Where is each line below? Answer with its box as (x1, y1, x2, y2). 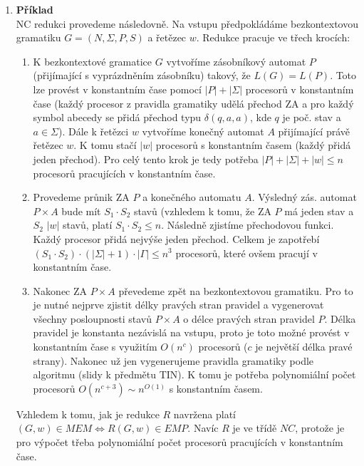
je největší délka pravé (255, 339, 353, 354)
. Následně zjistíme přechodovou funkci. (161, 217, 334, 232)
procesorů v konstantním (245, 81, 354, 96)
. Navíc (187, 420, 219, 435)
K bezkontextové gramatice (33, 53, 152, 68)
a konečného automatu (142, 190, 241, 204)
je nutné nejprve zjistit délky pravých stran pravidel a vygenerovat (33, 297, 324, 312)
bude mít (61, 203, 101, 218)
